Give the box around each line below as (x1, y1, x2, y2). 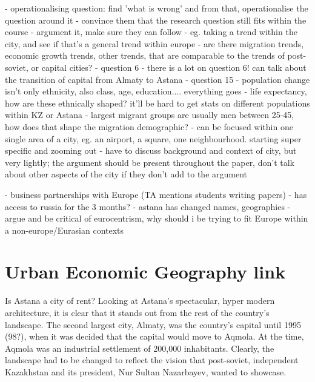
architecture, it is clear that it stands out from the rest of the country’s (5, 306, 270, 318)
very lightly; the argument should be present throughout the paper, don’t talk (5, 156, 294, 168)
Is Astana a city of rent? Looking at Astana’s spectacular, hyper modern (5, 294, 275, 307)
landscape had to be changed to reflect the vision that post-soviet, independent (5, 354, 299, 366)
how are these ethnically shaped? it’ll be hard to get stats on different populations (5, 96, 310, 109)
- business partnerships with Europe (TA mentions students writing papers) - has (5, 188, 307, 200)
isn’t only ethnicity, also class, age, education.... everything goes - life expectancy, (5, 85, 307, 97)
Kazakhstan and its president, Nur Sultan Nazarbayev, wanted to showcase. (5, 365, 287, 378)
